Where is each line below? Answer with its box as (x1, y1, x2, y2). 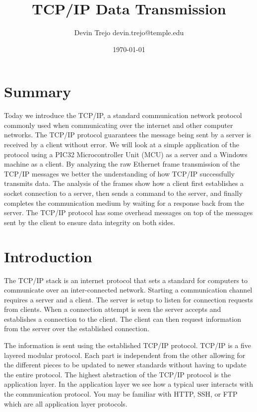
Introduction (4, 246, 92, 266)
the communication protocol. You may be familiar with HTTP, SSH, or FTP (4, 389, 238, 399)
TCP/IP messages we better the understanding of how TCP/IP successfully (4, 168, 235, 178)
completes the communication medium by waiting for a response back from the (4, 197, 244, 208)
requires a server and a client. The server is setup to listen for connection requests (4, 294, 253, 304)
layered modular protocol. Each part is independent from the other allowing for (4, 350, 246, 360)
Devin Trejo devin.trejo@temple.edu (74, 27, 184, 38)
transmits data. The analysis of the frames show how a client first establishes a (4, 178, 244, 188)
